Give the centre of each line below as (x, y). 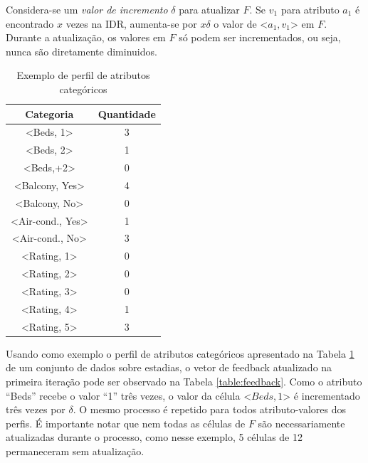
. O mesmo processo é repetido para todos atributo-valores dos (209, 409)
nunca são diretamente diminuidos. (82, 51)
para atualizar (209, 9)
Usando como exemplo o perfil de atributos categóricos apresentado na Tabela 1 (180, 353)
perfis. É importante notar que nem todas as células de (126, 423)
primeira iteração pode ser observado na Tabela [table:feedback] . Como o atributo (184, 381)
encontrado (30, 23)
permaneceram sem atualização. (75, 451)
